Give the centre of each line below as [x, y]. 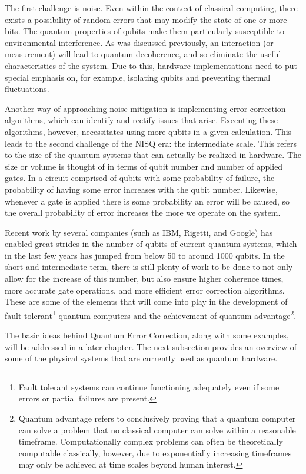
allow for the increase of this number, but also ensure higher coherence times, [144, 279]
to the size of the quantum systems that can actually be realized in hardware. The [153, 155]
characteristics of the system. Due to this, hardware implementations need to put [151, 65]
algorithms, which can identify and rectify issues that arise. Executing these [141, 120]
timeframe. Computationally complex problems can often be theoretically [151, 441]
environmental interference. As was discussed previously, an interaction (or [139, 42]
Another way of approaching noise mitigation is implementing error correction [145, 108]
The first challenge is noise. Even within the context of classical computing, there [151, 8]
